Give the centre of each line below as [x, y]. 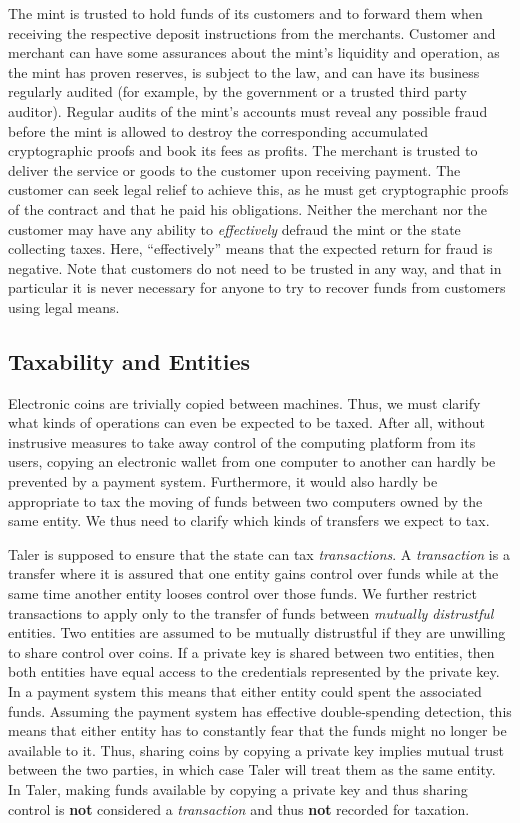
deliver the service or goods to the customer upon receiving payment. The [234, 169]
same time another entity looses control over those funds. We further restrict [242, 593]
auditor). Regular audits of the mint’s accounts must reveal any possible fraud [248, 110]
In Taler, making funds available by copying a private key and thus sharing [238, 788]
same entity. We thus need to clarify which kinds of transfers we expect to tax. [249, 520]
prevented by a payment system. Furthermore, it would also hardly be [223, 481]
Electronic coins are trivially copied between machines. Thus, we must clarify [244, 402]
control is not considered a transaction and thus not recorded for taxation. [239, 808]
